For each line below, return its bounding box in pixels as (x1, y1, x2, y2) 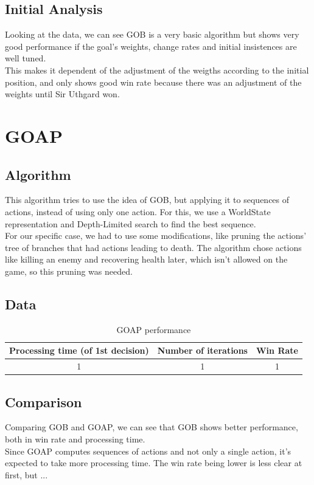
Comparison (5, 392, 82, 411)
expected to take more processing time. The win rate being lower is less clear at (5, 456, 302, 469)
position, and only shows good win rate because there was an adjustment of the (5, 75, 302, 88)
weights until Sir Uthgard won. (5, 88, 120, 100)
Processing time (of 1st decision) (9, 344, 149, 357)
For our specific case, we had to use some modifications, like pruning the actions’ (5, 229, 307, 242)
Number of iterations (157, 344, 248, 357)
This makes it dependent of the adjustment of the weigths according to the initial (5, 63, 309, 76)
